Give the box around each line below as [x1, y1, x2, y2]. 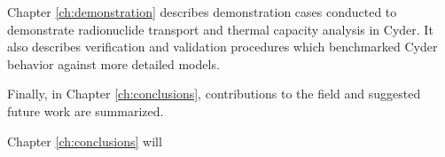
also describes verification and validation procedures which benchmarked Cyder [7, 37, 438, 56]
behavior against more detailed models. [7, 54, 220, 73]
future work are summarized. [7, 101, 164, 120]
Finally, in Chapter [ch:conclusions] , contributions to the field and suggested [7, 84, 421, 103]
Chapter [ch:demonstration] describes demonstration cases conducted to [7, 3, 397, 20]
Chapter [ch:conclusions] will [7, 131, 162, 150]
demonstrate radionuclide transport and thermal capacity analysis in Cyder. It [7, 20, 433, 38]
